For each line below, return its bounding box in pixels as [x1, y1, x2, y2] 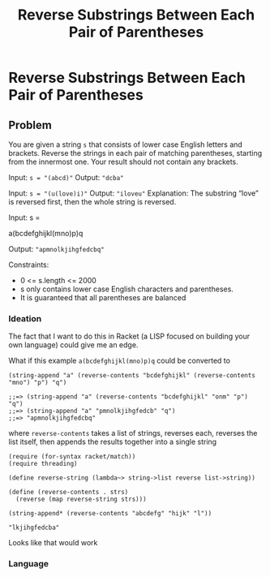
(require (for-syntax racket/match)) [8, 453, 136, 461]
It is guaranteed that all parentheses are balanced [19, 293, 186, 302]
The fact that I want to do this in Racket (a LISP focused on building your [8, 331, 250, 342]
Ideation [8, 312, 42, 324]
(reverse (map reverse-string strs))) [15, 495, 148, 504]
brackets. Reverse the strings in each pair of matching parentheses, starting [8, 149, 263, 157]
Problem [8, 118, 53, 131]
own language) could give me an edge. [8, 340, 139, 350]
